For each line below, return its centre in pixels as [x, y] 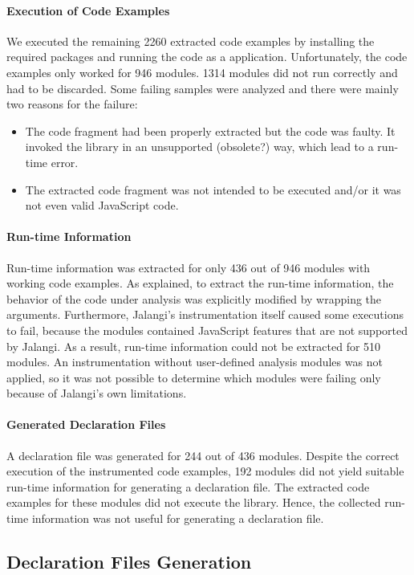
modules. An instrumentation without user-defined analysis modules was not [195, 362]
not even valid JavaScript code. [102, 205]
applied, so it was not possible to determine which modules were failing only [194, 377]
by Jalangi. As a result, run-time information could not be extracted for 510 [194, 346]
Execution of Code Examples [88, 10]
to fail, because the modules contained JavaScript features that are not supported [207, 330]
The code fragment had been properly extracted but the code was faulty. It [210, 130]
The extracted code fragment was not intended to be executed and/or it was [213, 189]
